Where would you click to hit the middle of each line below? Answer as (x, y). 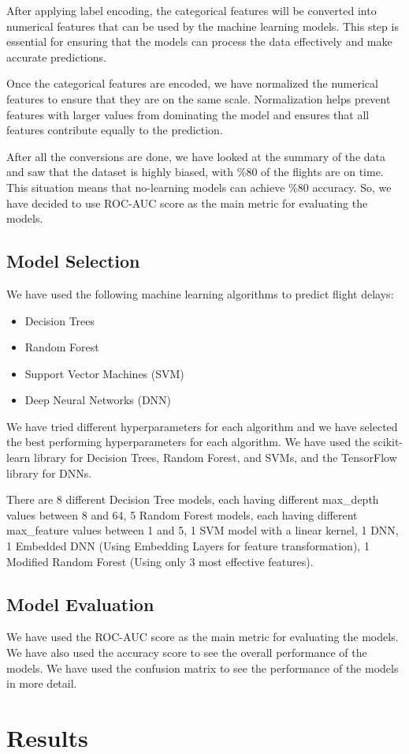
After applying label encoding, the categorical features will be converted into (191, 10)
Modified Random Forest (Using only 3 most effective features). (160, 561)
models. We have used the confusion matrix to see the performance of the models (203, 668)
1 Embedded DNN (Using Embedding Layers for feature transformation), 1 (188, 546)
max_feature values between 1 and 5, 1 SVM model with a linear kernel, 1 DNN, (203, 530)
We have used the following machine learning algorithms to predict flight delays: (200, 293)
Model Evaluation (80, 604)
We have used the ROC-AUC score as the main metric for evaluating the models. (203, 637)
